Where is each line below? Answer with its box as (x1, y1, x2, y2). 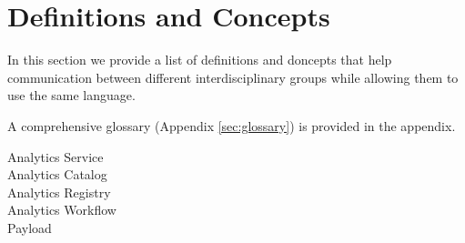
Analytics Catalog (7, 165, 107, 184)
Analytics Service (7, 147, 104, 166)
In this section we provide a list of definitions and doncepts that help (7, 50, 392, 69)
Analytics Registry (7, 182, 111, 201)
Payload (7, 218, 52, 237)
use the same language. (7, 86, 136, 105)
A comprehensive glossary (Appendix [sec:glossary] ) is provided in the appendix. (7, 116, 456, 135)
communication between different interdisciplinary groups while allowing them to (7, 67, 459, 86)
